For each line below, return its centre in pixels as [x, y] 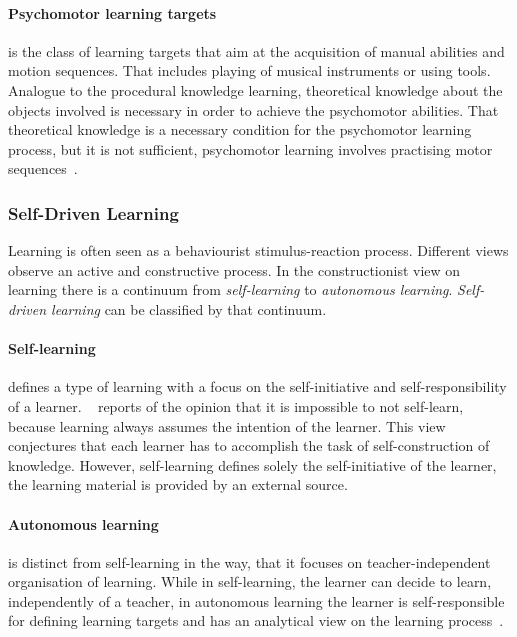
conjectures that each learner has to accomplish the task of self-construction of [249, 445]
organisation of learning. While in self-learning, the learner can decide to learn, [250, 581]
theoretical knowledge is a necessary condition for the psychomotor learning [240, 129]
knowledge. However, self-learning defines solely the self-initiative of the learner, [252, 464]
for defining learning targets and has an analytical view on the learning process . [256, 620]
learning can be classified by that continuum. [189, 308]
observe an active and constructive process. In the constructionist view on [234, 269]
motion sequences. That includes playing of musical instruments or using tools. [249, 70]
